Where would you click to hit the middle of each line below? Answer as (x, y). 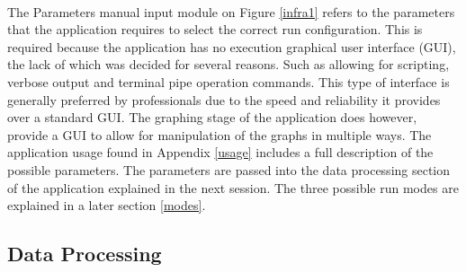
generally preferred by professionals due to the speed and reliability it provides (224, 99)
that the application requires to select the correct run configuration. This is (215, 29)
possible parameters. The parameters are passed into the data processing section (229, 169)
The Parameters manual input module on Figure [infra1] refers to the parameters (231, 11)
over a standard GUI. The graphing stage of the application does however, (212, 117)
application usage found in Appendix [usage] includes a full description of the (220, 152)
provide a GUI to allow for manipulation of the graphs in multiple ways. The (220, 134)
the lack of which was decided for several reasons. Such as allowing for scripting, (229, 64)
